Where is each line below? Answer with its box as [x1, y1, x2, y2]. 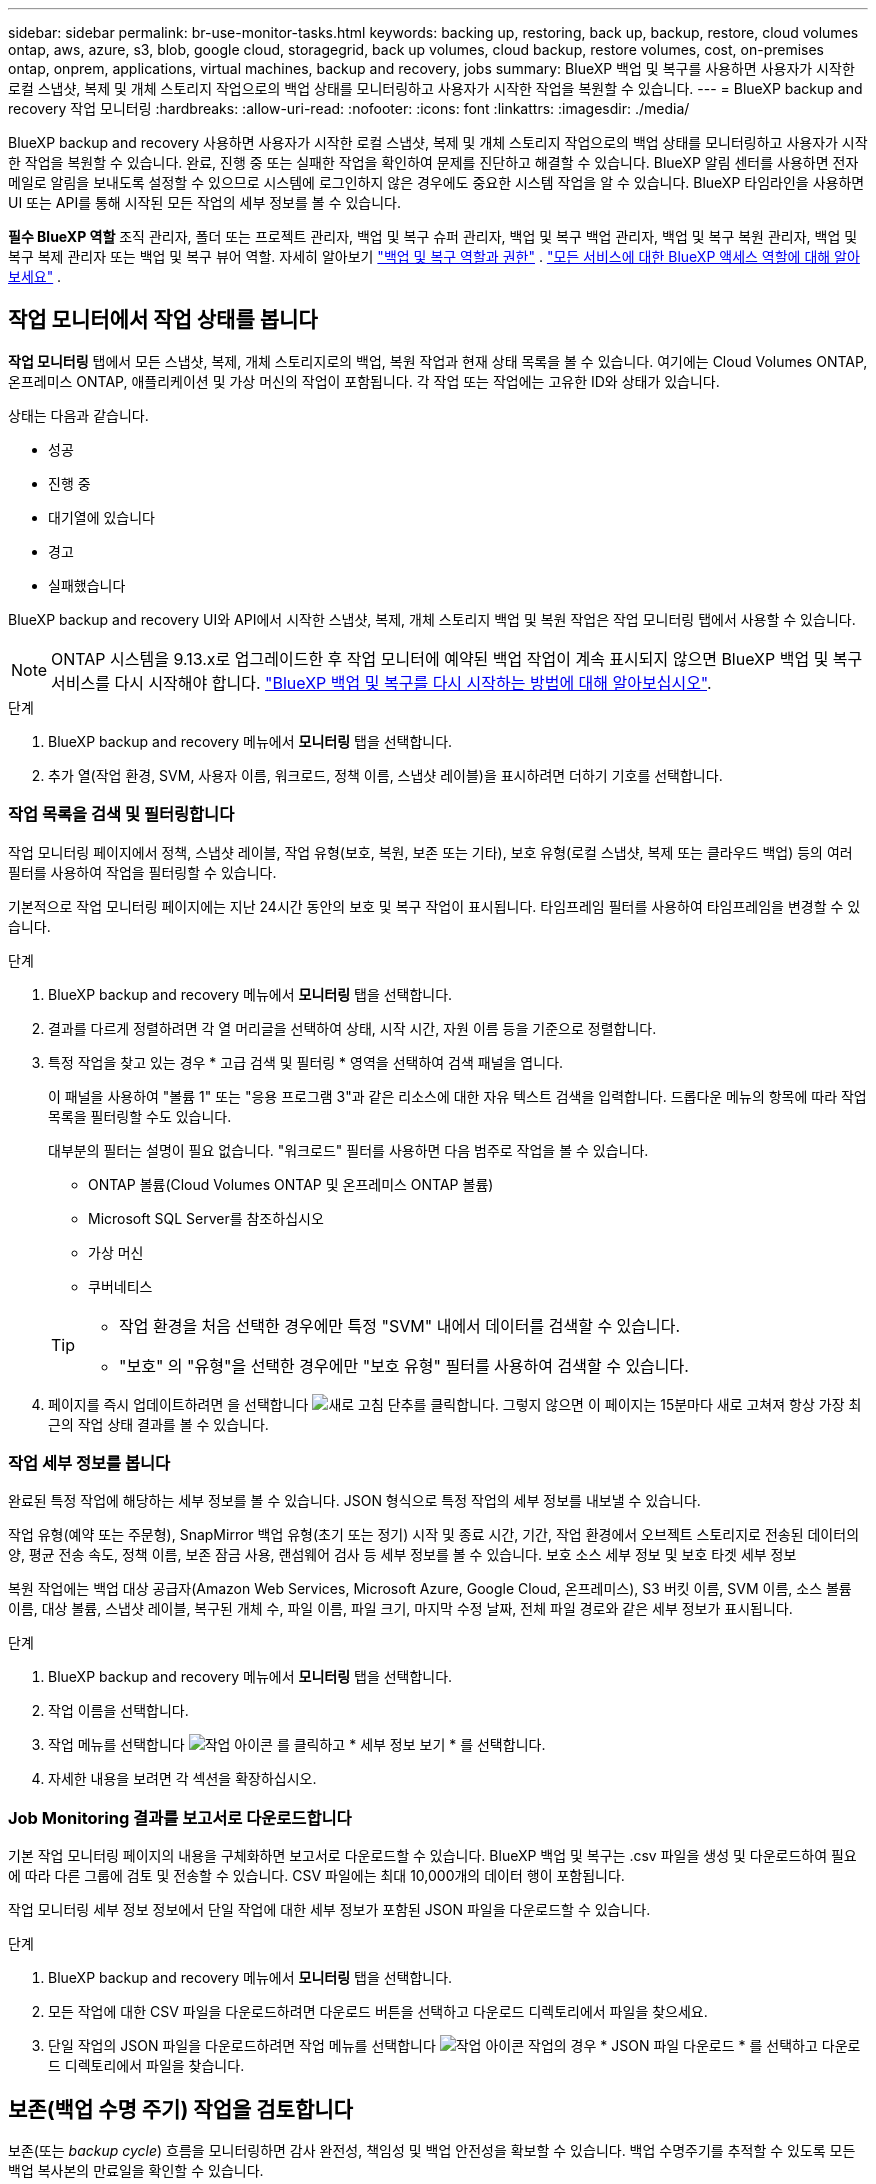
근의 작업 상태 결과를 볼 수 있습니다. [48, 1415, 269, 1433]
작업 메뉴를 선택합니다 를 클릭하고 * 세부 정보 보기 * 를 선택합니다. [48, 1736, 546, 1754]
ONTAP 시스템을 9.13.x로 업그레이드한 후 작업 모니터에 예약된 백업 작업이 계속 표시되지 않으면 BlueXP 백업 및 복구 [51, 648, 863, 669]
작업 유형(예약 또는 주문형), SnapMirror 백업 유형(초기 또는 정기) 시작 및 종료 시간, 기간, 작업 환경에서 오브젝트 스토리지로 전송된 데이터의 [8, 1526, 860, 1544]
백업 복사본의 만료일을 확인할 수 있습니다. [8, 2161, 264, 2179]
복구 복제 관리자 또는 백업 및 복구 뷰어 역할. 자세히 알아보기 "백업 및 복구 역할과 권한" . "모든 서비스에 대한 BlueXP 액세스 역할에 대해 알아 [8, 248, 860, 265]
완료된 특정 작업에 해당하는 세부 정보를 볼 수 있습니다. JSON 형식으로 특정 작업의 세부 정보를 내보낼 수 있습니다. [8, 1492, 701, 1510]
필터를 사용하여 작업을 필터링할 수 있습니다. [8, 863, 277, 881]
